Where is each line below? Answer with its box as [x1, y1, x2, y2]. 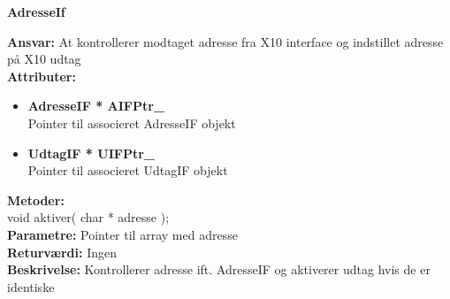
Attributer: [7, 66, 76, 85]
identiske [7, 277, 55, 295]
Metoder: [7, 190, 65, 209]
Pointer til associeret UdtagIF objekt [27, 161, 228, 180]
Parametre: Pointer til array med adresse [7, 225, 238, 243]
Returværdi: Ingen [7, 242, 117, 261]
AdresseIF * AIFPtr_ [27, 96, 165, 115]
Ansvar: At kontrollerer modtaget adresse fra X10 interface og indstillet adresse [7, 32, 444, 50]
